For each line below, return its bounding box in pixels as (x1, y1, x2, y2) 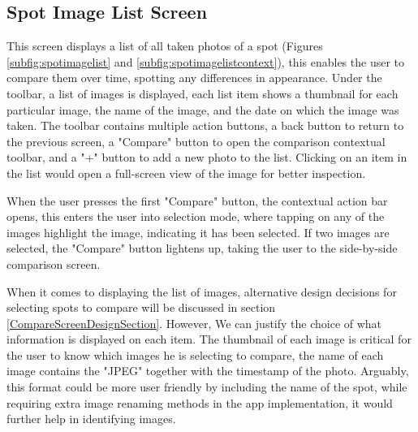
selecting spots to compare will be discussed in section (6, 299, 276, 316)
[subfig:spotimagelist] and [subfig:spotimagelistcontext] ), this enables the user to (6, 53, 405, 70)
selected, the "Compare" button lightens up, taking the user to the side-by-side (6, 240, 398, 257)
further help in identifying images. (6, 410, 176, 427)
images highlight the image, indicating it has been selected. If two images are (6, 223, 390, 240)
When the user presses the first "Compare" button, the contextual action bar (6, 192, 388, 209)
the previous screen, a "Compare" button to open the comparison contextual (6, 132, 386, 149)
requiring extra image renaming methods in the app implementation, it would (6, 394, 393, 411)
